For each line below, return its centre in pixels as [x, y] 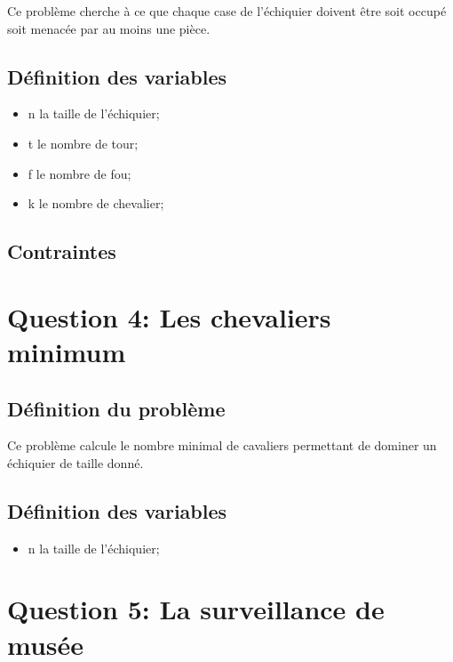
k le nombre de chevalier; [96, 203]
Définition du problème [116, 408]
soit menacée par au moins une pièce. [109, 28]
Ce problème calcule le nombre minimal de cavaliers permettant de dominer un [222, 445]
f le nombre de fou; [79, 173]
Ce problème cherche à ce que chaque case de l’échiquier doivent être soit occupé [227, 11]
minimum [67, 351]
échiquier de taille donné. [75, 462]
